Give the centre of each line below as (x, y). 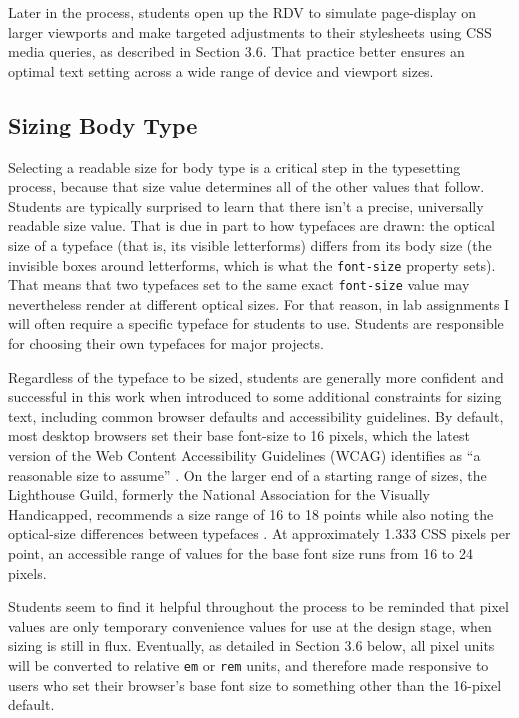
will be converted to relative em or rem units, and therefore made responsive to (248, 664)
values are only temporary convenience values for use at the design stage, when (250, 625)
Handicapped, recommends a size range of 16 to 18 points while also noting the (251, 513)
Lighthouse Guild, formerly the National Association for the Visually (219, 494)
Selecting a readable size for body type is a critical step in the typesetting (234, 166)
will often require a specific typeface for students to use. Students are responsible (256, 323)
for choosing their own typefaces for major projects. (166, 343)
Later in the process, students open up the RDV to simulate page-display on (242, 12)
